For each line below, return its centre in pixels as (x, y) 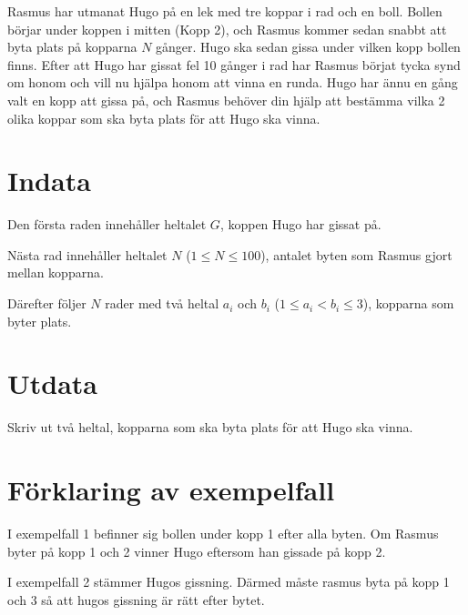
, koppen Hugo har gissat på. (300, 224)
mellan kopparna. (56, 272)
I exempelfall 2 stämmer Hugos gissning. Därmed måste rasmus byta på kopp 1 (229, 582)
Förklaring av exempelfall (171, 490)
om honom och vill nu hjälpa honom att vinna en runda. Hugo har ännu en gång (233, 82)
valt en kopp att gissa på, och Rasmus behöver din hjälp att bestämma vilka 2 (226, 100)
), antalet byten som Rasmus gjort (356, 254)
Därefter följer (47, 303)
